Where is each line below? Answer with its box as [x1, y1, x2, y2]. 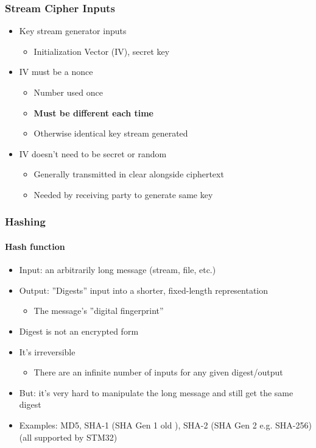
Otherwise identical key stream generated [33, 127, 188, 140]
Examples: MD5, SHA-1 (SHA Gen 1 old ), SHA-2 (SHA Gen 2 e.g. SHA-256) [19, 418, 312, 431]
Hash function [5, 240, 65, 252]
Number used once [33, 86, 103, 98]
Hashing [5, 214, 46, 229]
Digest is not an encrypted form [19, 324, 139, 337]
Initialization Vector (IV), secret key [33, 44, 170, 57]
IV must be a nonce [19, 65, 93, 78]
